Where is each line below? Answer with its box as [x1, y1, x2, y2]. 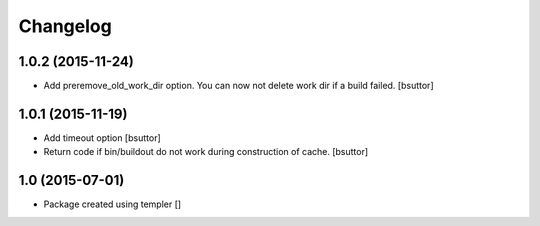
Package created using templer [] [43, 198, 182, 210]
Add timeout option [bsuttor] [43, 131, 162, 144]
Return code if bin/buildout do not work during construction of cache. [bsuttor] [43, 146, 369, 158]
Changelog [18, 15, 112, 37]
